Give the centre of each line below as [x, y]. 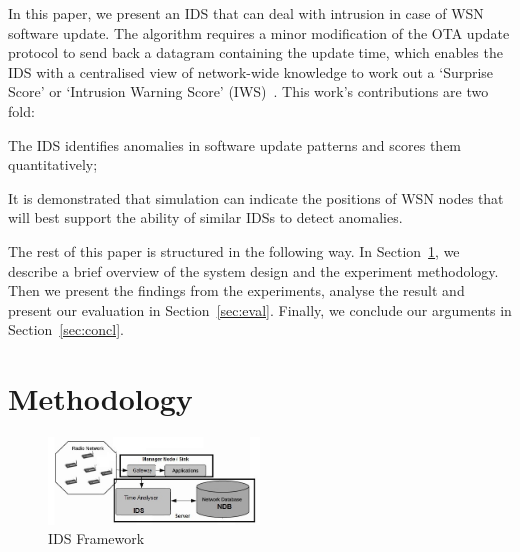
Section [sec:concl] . [66, 329]
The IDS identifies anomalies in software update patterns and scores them [235, 144]
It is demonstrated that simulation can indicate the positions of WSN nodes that [256, 197]
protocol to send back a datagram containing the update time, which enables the [255, 52]
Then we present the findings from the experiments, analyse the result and [236, 290]
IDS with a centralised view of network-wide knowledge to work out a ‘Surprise [251, 71]
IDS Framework [96, 538]
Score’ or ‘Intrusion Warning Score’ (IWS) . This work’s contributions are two [248, 91]
